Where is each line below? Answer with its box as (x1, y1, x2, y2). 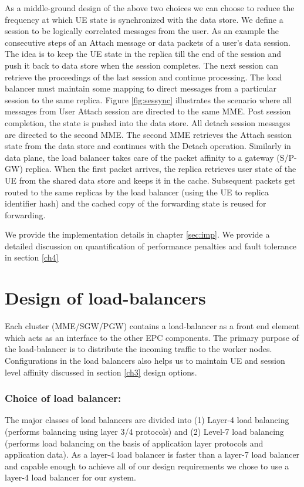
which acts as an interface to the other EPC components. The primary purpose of (5, 331, 299, 343)
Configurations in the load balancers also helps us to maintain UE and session (5, 354, 285, 366)
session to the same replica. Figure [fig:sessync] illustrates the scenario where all (5, 93, 292, 106)
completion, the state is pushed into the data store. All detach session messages (5, 116, 291, 128)
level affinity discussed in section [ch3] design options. (5, 366, 197, 378)
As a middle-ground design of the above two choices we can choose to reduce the (5, 2, 295, 13)
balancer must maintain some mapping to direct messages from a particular (5, 82, 276, 94)
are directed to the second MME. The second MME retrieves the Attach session (5, 128, 292, 140)
